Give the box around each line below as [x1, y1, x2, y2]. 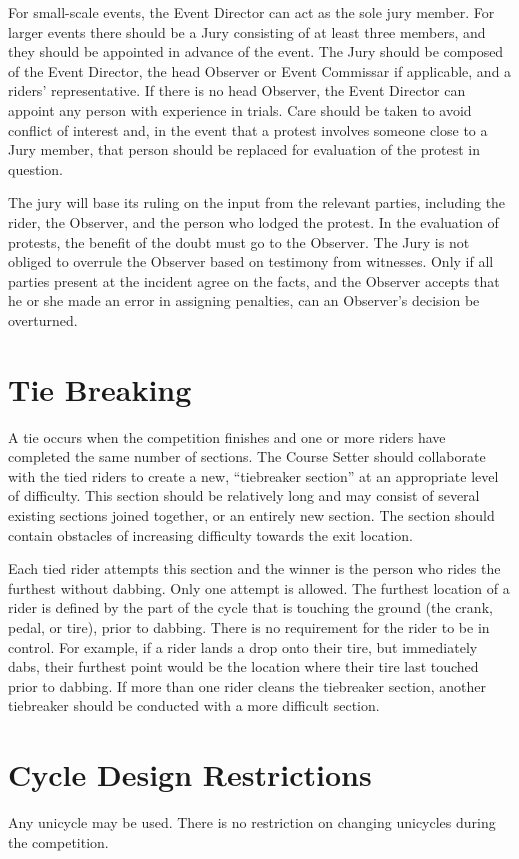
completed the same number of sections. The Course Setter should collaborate [8, 446, 486, 467]
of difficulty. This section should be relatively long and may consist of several [8, 485, 480, 506]
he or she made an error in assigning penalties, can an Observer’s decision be [8, 290, 480, 311]
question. [8, 158, 63, 179]
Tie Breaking [8, 368, 192, 409]
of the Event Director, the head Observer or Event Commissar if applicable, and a [8, 60, 512, 81]
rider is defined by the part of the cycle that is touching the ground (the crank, [8, 597, 493, 618]
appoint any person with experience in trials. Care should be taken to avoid [8, 99, 472, 120]
